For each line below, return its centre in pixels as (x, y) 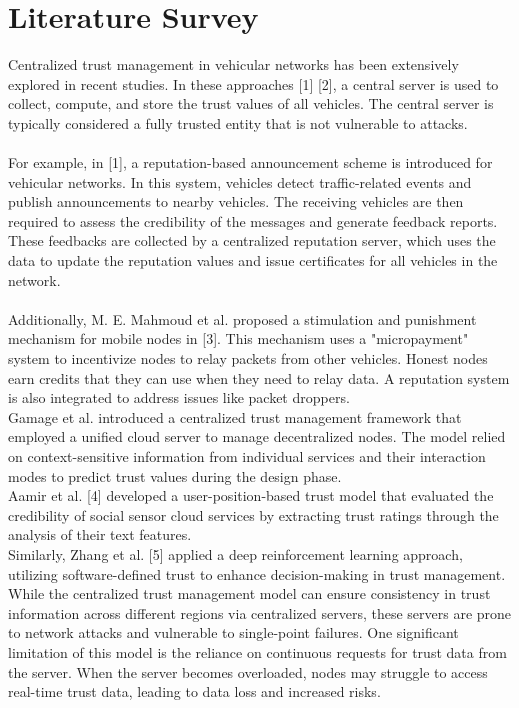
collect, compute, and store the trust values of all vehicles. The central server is (251, 103)
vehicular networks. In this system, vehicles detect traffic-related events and (240, 181)
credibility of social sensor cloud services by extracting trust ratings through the (253, 514)
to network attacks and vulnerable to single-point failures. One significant (233, 632)
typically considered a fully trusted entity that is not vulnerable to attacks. (238, 122)
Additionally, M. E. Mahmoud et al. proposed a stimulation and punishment (242, 318)
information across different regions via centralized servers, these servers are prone (260, 612)
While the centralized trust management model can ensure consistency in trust (249, 593)
